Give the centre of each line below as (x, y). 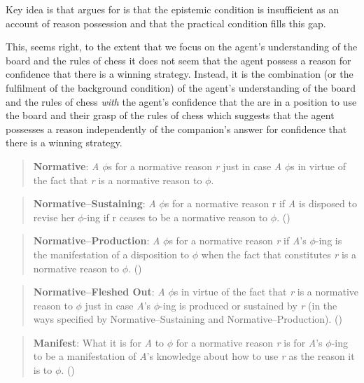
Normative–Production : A (97, 241)
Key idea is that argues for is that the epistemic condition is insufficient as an (173, 9)
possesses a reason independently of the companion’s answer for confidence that (176, 128)
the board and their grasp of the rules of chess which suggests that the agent (170, 115)
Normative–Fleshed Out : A (99, 292)
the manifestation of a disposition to (111, 254)
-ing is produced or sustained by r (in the (248, 305)
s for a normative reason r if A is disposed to (261, 203)
